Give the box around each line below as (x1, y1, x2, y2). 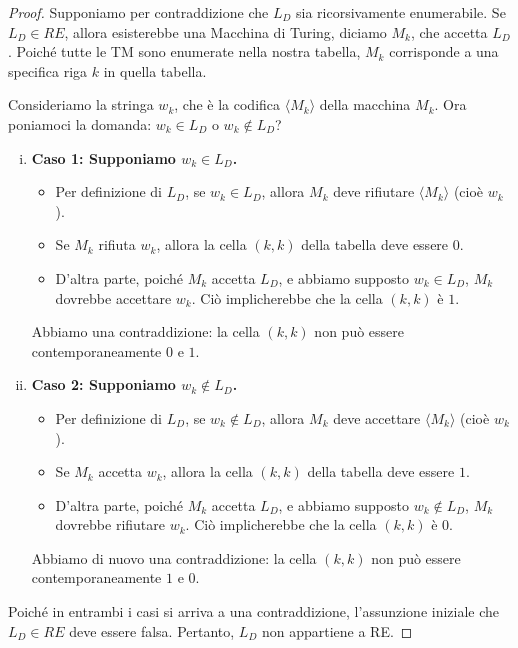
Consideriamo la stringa (8, 94, 154, 115)
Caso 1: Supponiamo (31, 147, 176, 168)
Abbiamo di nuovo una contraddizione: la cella (31, 547, 317, 568)
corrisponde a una (389, 41, 499, 62)
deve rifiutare (333, 181, 415, 202)
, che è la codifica (174, 94, 281, 115)
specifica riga (8, 60, 88, 81)
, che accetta (410, 21, 488, 42)
